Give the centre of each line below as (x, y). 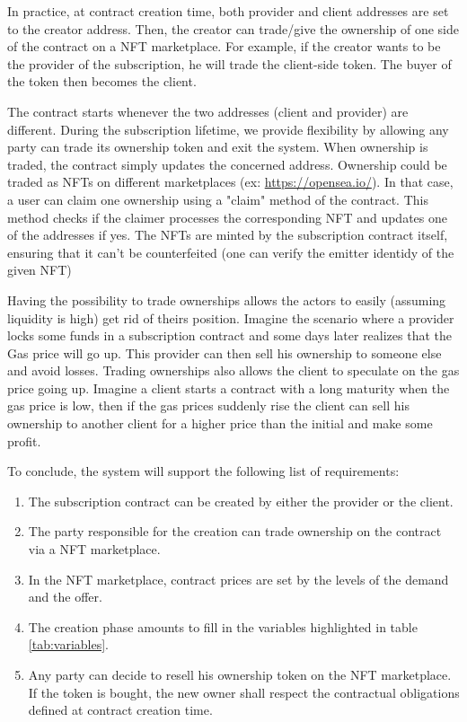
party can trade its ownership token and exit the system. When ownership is (218, 147)
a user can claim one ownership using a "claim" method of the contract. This (218, 199)
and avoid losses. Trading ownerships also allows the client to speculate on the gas (233, 370)
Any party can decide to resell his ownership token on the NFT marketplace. (240, 674)
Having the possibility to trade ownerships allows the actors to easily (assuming (227, 299)
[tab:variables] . (69, 644)
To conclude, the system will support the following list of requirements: (203, 471)
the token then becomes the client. (102, 81)
